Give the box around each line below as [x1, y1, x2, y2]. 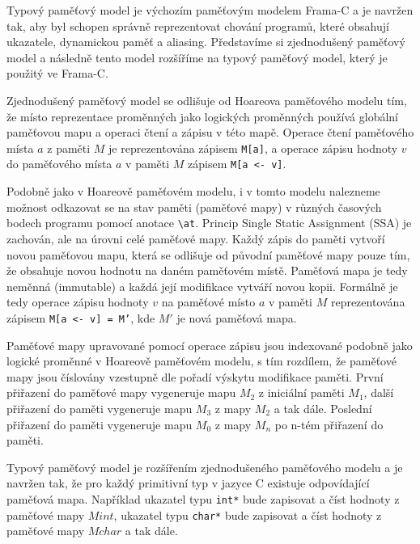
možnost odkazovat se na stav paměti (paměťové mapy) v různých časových [6, 198, 382, 215]
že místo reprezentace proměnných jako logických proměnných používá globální [6, 108, 398, 124]
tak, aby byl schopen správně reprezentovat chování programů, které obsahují [6, 17, 389, 34]
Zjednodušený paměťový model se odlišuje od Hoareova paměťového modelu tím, [6, 91, 407, 108]
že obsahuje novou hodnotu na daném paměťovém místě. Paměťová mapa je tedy [6, 262, 408, 279]
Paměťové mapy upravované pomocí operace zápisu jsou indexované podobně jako [6, 336, 413, 353]
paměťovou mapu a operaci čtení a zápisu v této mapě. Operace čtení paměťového [6, 124, 414, 141]
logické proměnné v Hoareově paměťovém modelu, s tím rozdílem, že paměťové [6, 352, 397, 369]
